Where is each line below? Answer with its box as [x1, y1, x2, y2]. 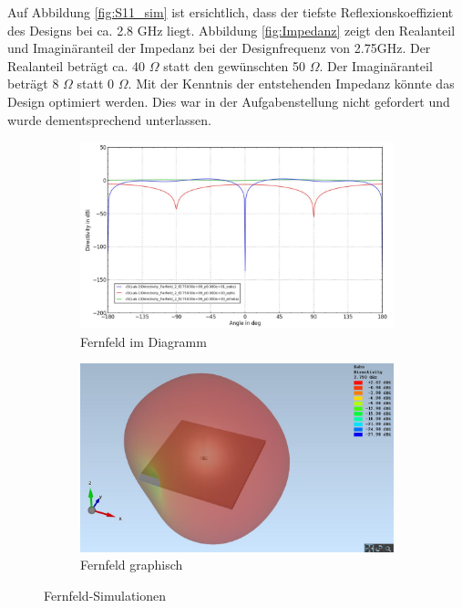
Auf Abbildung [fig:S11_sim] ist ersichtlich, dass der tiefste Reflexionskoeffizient [7, 3, 454, 21]
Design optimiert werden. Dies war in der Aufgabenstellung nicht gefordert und [7, 91, 450, 110]
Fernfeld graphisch [80, 555, 183, 574]
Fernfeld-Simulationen [44, 585, 167, 604]
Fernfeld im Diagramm [80, 331, 207, 351]
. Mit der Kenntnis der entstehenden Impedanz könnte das [128, 74, 455, 93]
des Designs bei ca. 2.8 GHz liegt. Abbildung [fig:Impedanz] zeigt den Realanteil [7, 20, 456, 39]
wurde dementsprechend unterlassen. [7, 110, 211, 129]
